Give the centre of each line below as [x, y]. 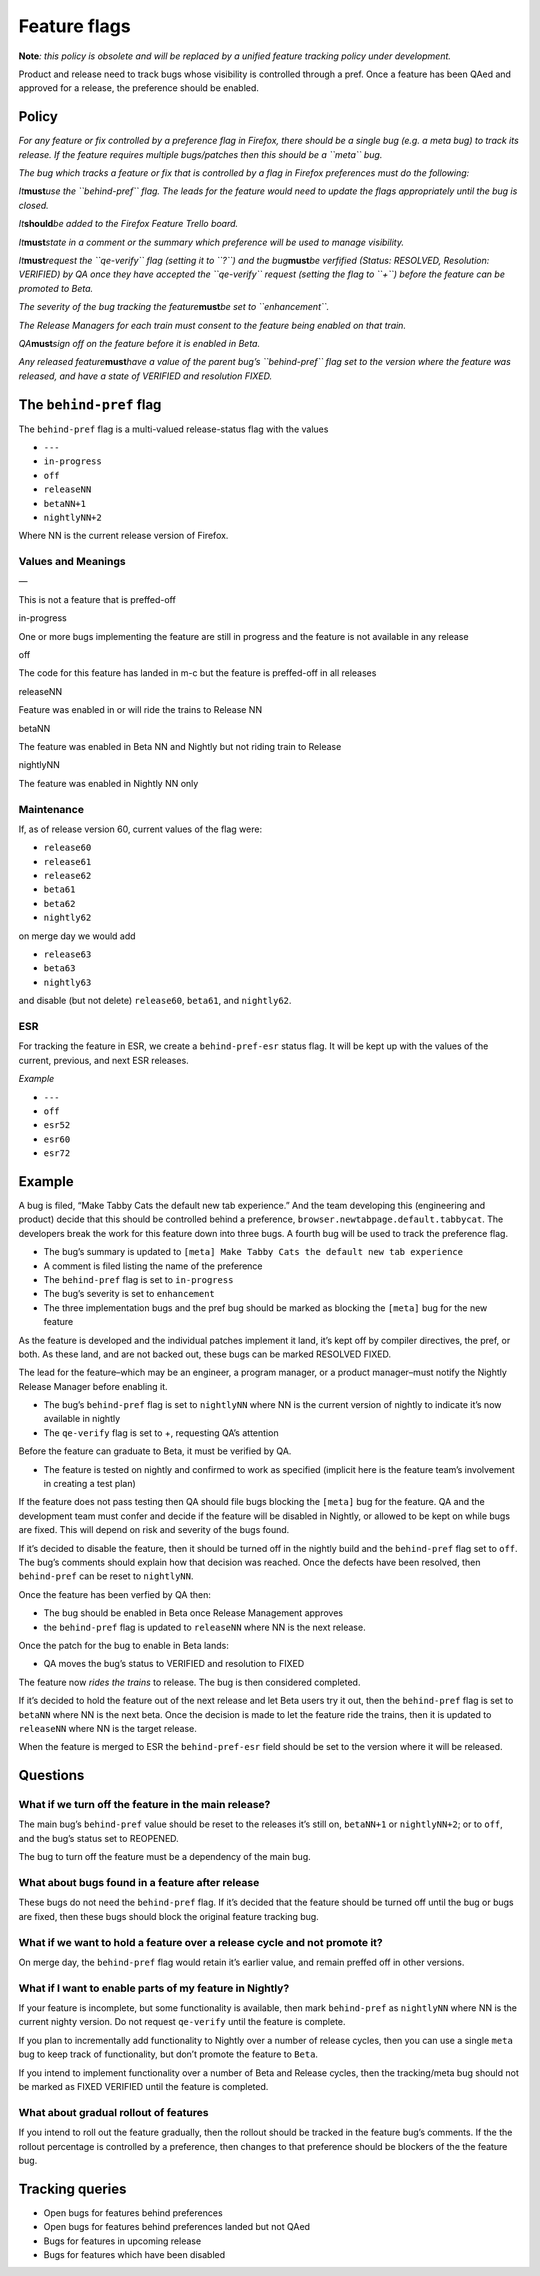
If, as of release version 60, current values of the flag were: [140, 829]
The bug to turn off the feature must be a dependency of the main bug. [165, 1857]
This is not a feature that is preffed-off [97, 599]
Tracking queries [72, 2188]
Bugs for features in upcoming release [122, 2241]
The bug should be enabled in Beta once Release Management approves [193, 1613]
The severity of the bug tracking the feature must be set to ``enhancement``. [174, 307]
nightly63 [67, 982]
